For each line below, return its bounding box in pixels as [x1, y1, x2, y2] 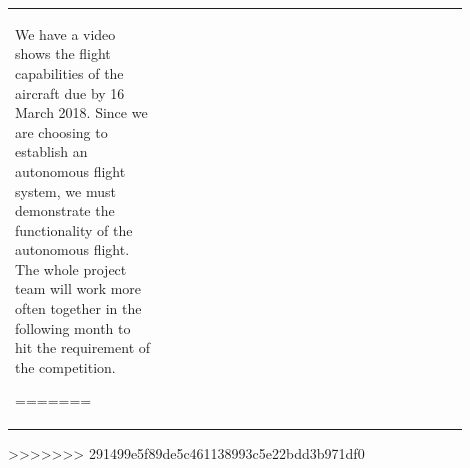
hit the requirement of [15, 337, 151, 358]
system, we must [15, 180, 116, 201]
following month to [15, 317, 131, 338]
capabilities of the [15, 62, 124, 83]
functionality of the [15, 219, 133, 240]
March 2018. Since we [15, 102, 148, 123]
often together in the [15, 298, 142, 319]
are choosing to [15, 121, 108, 142]
